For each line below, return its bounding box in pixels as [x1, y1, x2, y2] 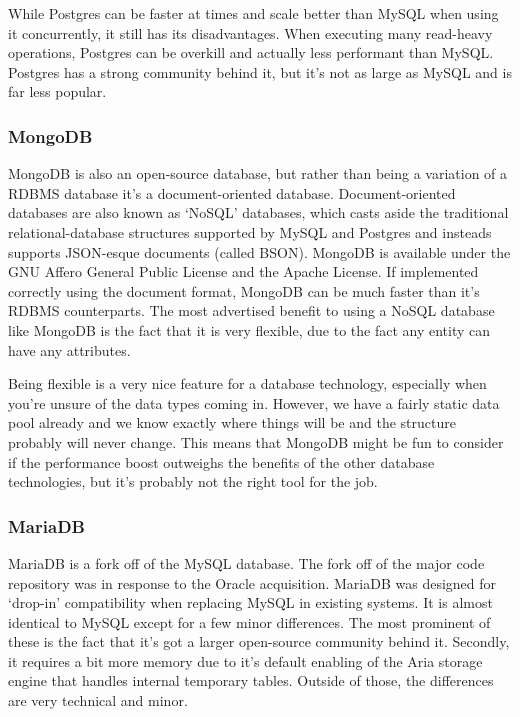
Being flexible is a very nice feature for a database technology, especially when [8, 373, 487, 394]
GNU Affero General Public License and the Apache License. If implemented [8, 261, 479, 282]
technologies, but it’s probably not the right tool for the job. [8, 471, 378, 492]
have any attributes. [8, 339, 131, 360]
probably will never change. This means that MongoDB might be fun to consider [8, 431, 504, 452]
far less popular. [8, 81, 107, 102]
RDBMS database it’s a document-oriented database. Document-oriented [8, 182, 456, 203]
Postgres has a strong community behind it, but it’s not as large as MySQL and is [8, 61, 512, 82]
